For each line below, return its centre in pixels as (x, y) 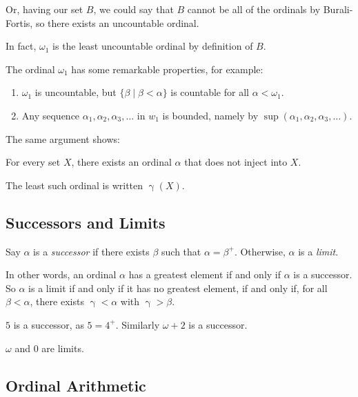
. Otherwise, (260, 251)
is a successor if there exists (91, 251)
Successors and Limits (86, 222)
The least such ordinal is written (74, 185)
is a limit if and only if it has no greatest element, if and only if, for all (178, 288)
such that (181, 251)
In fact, (21, 46)
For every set (33, 162)
